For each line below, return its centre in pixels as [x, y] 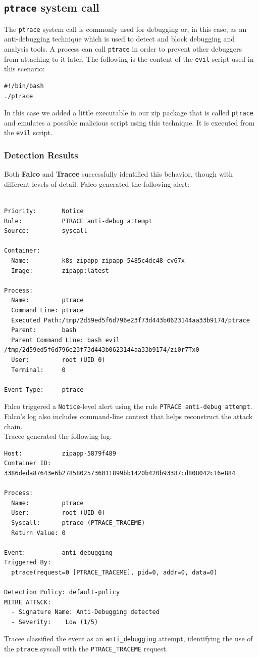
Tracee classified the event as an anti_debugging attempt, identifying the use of [128, 639]
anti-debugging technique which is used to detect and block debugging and [120, 39]
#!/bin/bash [24, 86]
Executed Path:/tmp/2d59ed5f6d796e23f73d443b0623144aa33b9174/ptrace [131, 320]
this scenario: [24, 69]
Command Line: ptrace [47, 310]
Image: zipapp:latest [60, 271]
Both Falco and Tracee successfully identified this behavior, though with [118, 174]
